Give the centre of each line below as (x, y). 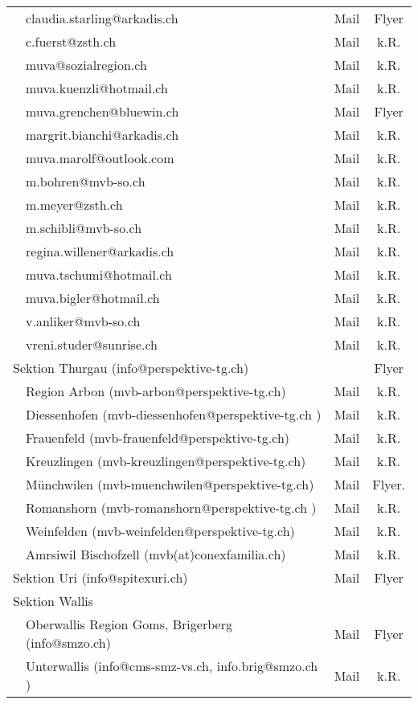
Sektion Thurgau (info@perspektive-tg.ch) (131, 368)
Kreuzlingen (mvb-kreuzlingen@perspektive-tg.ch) (166, 461)
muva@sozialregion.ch (86, 65)
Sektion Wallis (53, 601)
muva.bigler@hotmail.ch (93, 298)
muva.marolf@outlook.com (100, 158)
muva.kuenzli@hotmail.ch (97, 88)
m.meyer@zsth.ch (74, 205)
